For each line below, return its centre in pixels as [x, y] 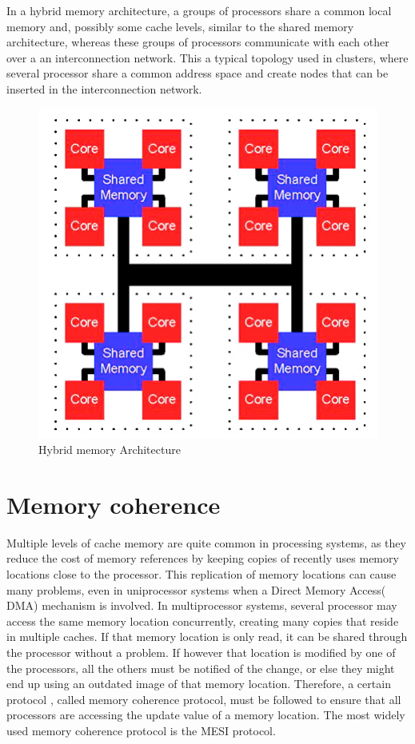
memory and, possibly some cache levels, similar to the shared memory [180, 26]
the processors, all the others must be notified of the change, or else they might [201, 668]
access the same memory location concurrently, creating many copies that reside [203, 621]
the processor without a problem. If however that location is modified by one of [201, 652]
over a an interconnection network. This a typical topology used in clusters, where [207, 57]
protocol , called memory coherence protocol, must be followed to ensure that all [204, 699]
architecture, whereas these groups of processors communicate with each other [198, 42]
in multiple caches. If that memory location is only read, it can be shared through [207, 637]
